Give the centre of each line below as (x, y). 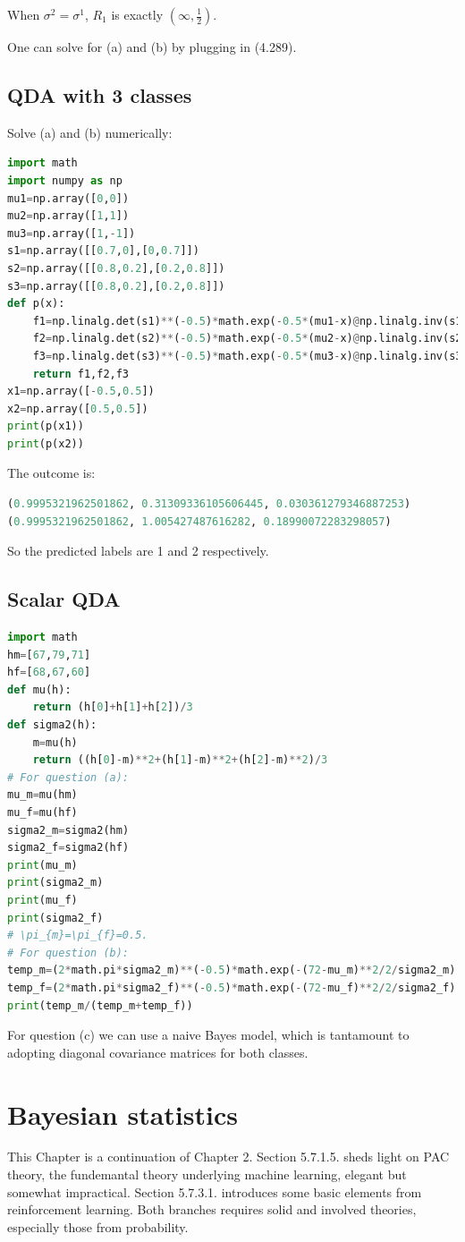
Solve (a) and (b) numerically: (90, 132)
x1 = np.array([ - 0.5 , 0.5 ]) (81, 391)
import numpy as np (65, 180)
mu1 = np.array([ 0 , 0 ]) (68, 198)
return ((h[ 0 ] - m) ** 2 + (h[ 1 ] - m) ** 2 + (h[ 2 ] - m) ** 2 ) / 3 (180, 760)
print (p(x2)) (46, 443)
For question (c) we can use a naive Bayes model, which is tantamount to (208, 1035)
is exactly (137, 14)
